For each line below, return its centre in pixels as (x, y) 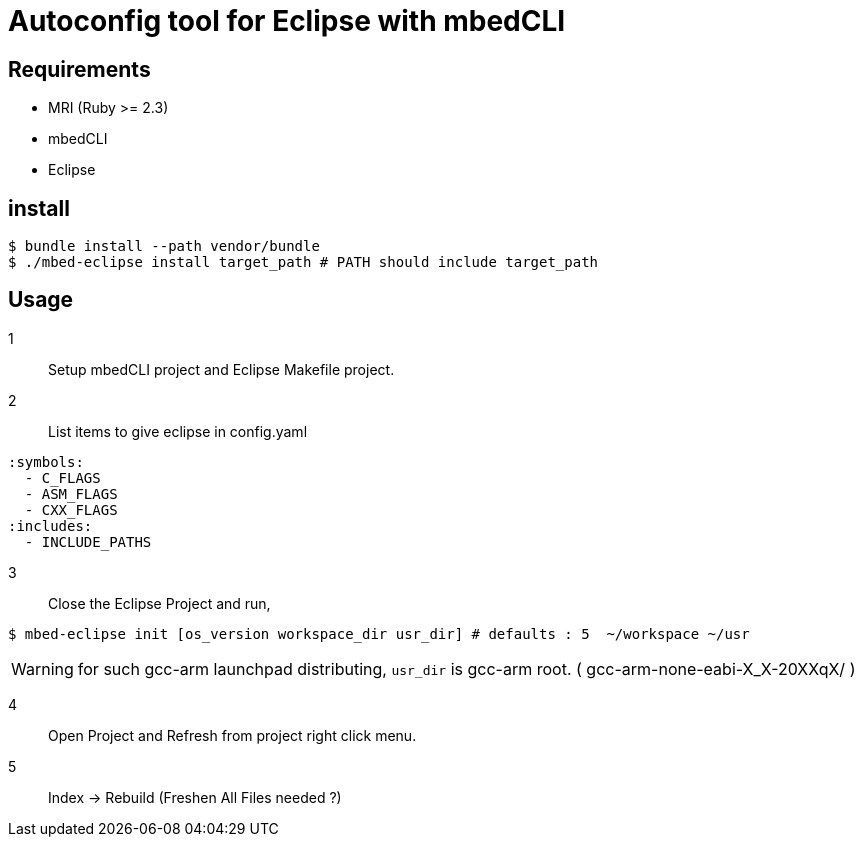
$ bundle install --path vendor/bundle (164, 246)
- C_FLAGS (62, 477)
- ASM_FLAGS (71, 493)
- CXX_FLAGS (71, 509)
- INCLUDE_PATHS (88, 541)
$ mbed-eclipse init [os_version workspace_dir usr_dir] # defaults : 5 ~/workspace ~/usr (379, 633)
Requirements (79, 69)
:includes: (50, 525)
